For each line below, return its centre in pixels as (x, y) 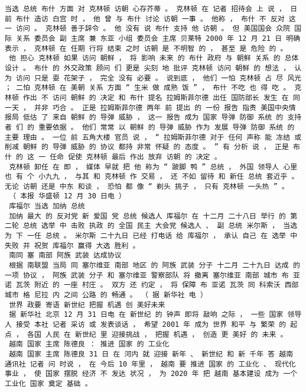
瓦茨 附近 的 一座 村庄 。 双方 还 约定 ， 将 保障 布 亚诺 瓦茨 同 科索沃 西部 (157, 285)
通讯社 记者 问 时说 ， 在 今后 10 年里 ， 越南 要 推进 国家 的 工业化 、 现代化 (150, 364)
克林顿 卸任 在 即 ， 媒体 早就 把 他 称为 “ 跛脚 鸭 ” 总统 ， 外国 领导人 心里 (153, 167)
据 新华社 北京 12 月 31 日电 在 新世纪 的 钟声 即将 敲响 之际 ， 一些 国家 (146, 315)
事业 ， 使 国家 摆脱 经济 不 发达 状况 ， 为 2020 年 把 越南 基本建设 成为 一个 (151, 374)
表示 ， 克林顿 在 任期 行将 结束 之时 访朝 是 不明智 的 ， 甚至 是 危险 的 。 (146, 48)
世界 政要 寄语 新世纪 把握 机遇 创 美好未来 (87, 305)
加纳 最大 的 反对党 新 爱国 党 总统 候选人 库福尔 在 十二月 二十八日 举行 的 (148, 216)
